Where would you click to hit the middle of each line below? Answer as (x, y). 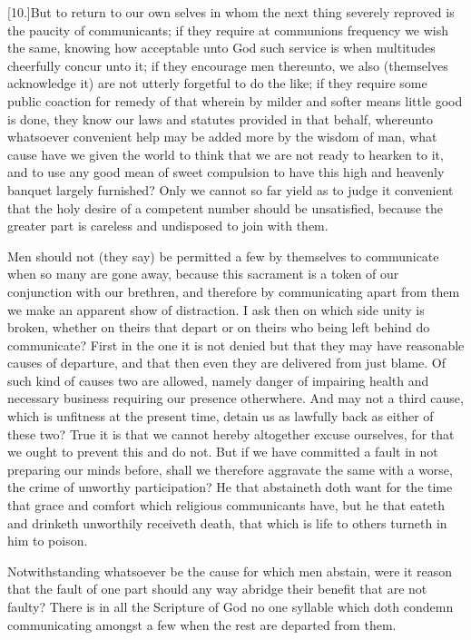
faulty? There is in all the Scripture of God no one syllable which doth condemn (231, 606)
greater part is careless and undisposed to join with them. (168, 226)
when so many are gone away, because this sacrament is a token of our (203, 274)
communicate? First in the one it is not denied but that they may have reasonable (236, 345)
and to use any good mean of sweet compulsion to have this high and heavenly (226, 172)
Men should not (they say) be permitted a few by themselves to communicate (223, 256)
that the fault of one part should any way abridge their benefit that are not (217, 589)
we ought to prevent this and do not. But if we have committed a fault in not (223, 452)
